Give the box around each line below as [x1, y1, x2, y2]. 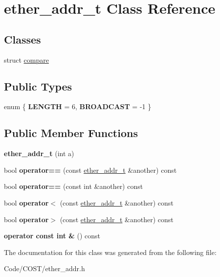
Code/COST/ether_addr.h [4, 263, 85, 274]
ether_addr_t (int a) [4, 148, 74, 159]
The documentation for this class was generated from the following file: [4, 247, 217, 257]
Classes [4, 31, 41, 46]
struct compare [4, 54, 49, 65]
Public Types [4, 78, 72, 93]
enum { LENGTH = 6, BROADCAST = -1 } [4, 101, 152, 112]
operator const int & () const [4, 231, 101, 241]
